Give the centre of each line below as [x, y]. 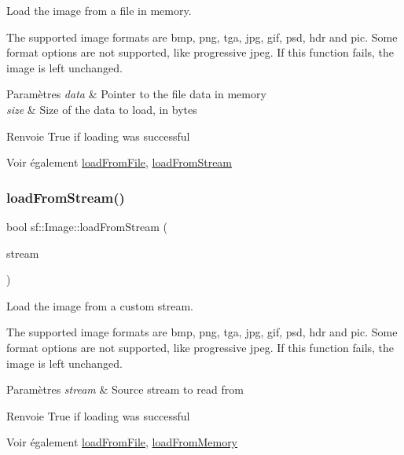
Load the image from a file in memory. [99, 10]
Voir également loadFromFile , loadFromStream [119, 162]
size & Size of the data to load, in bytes [102, 109]
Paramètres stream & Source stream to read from [125, 389]
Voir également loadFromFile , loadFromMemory [122, 442]
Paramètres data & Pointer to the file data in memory [136, 94]
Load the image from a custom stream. [100, 305]
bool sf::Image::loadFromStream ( [87, 226]
